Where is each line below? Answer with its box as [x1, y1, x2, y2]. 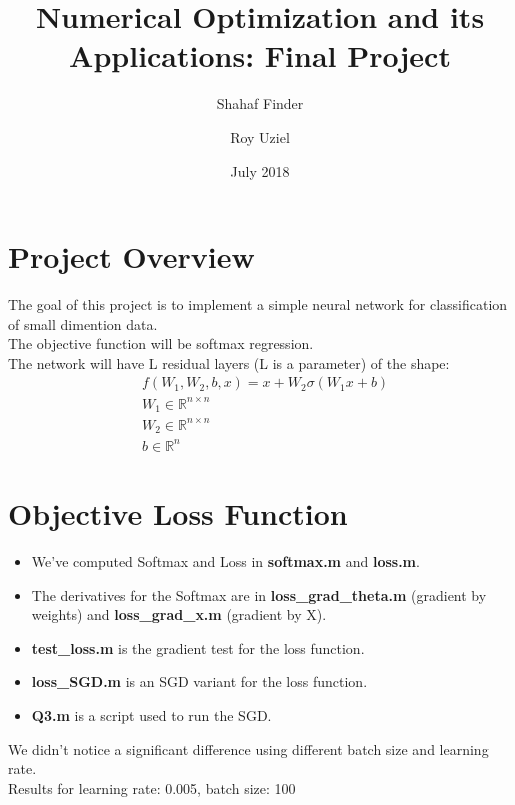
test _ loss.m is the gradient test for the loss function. [31, 637, 365, 658]
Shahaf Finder [216, 93, 304, 114]
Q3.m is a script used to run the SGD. [31, 705, 272, 726]
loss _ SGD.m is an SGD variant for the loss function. [31, 671, 368, 692]
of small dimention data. [8, 313, 158, 334]
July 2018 [230, 160, 290, 181]
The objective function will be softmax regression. [8, 333, 314, 354]
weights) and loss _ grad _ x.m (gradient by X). [31, 604, 327, 625]
